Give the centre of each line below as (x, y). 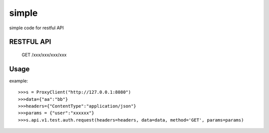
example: (19, 81)
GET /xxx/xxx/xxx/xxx (44, 55)
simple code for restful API (37, 28)
